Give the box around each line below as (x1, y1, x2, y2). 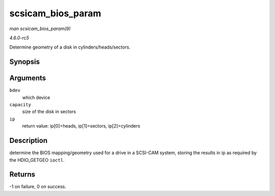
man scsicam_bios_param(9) (9, 26, 71, 32)
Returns (9, 170, 36, 179)
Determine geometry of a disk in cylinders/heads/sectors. (9, 44, 131, 51)
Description (9, 136, 48, 145)
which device (22, 94, 50, 101)
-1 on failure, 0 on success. (9, 184, 66, 190)
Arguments (9, 74, 46, 83)
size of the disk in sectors (22, 109, 76, 115)
